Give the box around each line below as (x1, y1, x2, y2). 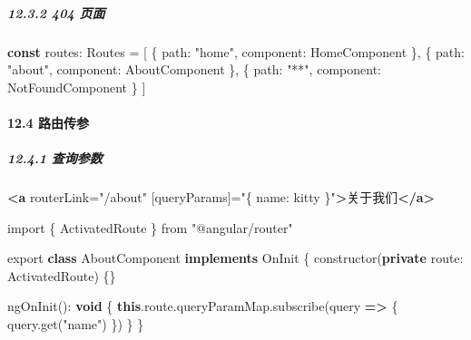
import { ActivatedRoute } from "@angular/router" (7, 218, 293, 237)
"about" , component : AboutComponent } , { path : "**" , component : (7, 60, 381, 79)
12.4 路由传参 (7, 112, 89, 131)
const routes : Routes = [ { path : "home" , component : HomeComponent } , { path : (7, 42, 465, 61)
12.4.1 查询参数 (7, 149, 103, 168)
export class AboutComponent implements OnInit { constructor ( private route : (7, 248, 464, 267)
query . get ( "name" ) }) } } (7, 315, 144, 334)
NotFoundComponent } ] (7, 77, 146, 96)
